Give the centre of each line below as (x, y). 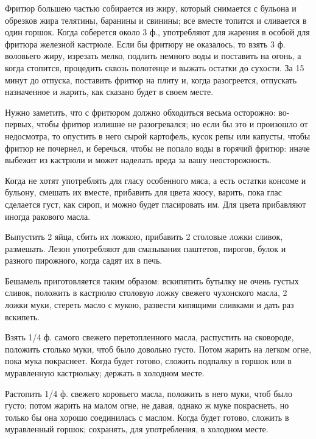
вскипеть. (23, 316)
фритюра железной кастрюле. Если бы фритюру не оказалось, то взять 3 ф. (145, 44)
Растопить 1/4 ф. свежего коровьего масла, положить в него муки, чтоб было (149, 393)
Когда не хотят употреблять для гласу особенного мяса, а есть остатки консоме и (156, 180)
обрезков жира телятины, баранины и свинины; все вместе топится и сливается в (156, 20)
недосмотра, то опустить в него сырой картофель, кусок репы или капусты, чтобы (158, 135)
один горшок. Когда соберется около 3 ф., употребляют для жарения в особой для (157, 32)
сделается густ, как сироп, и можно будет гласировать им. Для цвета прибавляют (156, 204)
